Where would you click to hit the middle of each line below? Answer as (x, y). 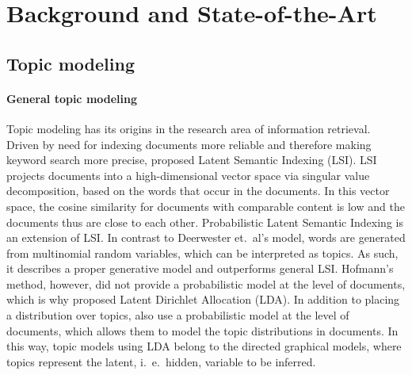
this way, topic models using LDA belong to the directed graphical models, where (204, 346)
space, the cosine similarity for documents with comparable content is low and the (206, 206)
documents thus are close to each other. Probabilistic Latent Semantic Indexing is (205, 222)
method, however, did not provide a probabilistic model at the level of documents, (206, 283)
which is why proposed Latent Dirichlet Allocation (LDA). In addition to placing (203, 299)
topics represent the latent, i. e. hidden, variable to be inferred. (161, 361)
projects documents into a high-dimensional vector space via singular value (188, 175)
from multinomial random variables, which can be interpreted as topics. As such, (202, 253)
